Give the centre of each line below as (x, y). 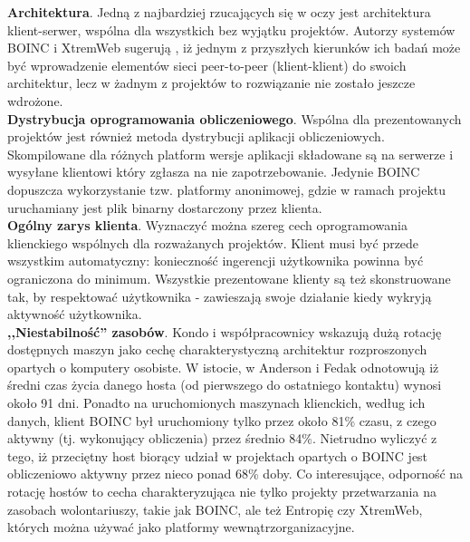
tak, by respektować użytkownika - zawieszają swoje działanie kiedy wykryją (220, 296)
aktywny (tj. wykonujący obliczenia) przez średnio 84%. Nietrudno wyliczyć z (222, 438)
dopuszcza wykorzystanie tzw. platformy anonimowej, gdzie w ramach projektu (227, 189)
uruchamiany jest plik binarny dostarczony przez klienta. (165, 207)
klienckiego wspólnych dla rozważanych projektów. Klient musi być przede (213, 242)
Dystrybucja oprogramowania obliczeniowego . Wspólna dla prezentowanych (235, 118)
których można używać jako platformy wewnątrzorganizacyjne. (181, 527)
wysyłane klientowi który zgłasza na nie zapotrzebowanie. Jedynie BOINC (214, 172)
